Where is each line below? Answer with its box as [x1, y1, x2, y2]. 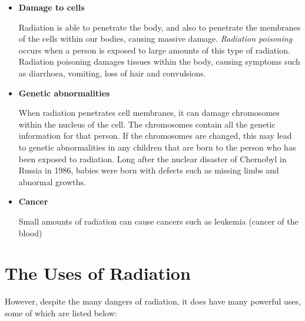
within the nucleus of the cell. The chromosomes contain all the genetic [18, 118, 276, 130]
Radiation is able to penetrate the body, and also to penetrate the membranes [18, 21, 301, 33]
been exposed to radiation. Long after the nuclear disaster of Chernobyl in [18, 152, 287, 165]
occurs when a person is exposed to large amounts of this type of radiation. [18, 44, 290, 56]
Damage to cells [18, 1, 85, 13]
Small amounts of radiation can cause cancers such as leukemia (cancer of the [18, 215, 299, 227]
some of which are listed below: [5, 306, 117, 319]
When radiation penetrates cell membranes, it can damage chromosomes [18, 106, 280, 119]
